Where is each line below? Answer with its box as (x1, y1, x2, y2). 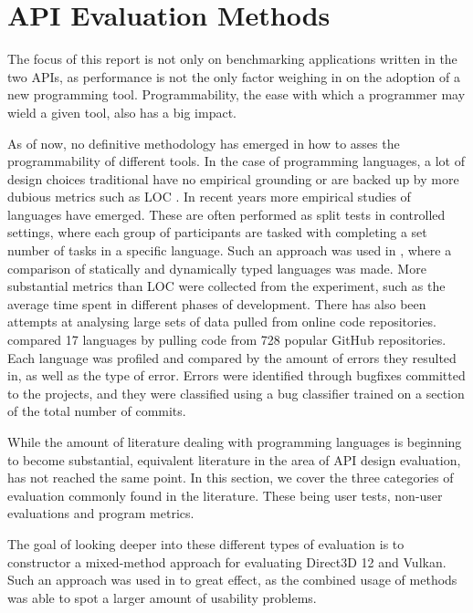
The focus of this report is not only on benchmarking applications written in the (7, 49, 457, 68)
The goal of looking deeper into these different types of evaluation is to (7, 534, 405, 553)
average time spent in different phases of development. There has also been (7, 294, 426, 313)
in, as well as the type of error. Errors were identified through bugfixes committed (7, 366, 466, 385)
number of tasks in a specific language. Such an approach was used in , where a (7, 241, 452, 260)
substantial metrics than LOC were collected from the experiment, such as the (7, 276, 446, 296)
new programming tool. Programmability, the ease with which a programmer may (7, 85, 466, 104)
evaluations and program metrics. (7, 504, 194, 523)
